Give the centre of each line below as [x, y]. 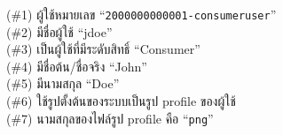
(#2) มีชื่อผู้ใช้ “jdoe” [59, 31]
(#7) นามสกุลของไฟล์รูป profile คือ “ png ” [110, 118]
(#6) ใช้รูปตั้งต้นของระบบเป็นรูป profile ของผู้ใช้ [121, 101]
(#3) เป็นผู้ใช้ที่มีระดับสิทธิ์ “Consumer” [103, 49]
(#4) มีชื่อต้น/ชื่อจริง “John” [77, 66]
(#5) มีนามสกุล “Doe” [63, 83]
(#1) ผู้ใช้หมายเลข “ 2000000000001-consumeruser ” [141, 14]
